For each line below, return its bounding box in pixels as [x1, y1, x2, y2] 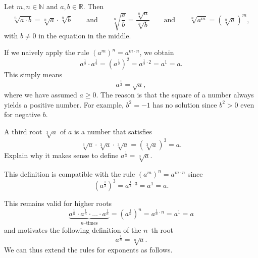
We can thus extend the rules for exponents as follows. [4, 244, 173, 255]
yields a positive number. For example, [4, 99, 124, 110]
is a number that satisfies [74, 126, 152, 136]
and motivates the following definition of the [4, 224, 141, 235]
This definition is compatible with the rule [4, 168, 135, 179]
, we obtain [139, 47, 174, 58]
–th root [147, 224, 173, 235]
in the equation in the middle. [38, 30, 131, 40]
